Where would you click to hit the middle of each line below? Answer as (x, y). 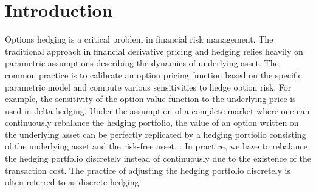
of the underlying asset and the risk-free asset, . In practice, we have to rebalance (156, 146)
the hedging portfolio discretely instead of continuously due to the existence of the (158, 158)
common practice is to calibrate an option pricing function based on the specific (153, 74)
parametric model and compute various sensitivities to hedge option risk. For (148, 87)
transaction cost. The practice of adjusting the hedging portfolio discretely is (148, 170)
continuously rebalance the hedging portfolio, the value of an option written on (152, 122)
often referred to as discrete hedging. (73, 182)
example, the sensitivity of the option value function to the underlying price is (150, 99)
